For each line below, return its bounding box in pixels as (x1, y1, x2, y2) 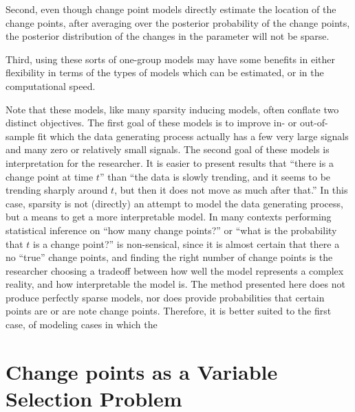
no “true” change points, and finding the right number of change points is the (6, 250, 333, 264)
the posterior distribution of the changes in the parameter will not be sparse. (6, 29, 330, 43)
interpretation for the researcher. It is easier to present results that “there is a (6, 155, 334, 170)
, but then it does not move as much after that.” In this (114, 183, 348, 197)
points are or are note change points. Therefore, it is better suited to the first (6, 304, 332, 318)
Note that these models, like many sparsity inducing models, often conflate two (6, 102, 339, 116)
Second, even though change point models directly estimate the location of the (6, 2, 336, 16)
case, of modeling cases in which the (6, 317, 158, 332)
